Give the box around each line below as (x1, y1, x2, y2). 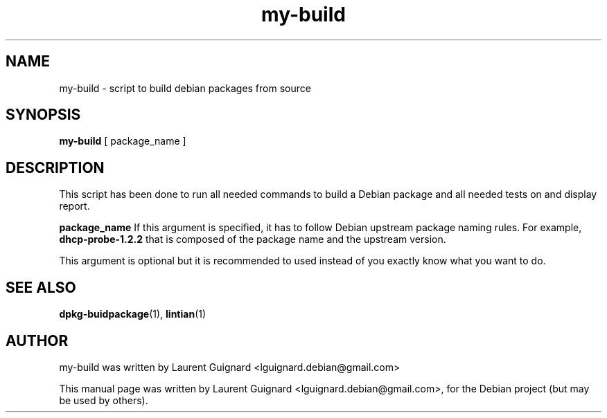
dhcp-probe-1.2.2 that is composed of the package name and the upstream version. (59, 233, 446, 246)
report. (59, 200, 90, 212)
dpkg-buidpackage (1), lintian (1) (59, 308, 206, 320)
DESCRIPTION (6, 158, 105, 176)
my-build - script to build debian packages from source (59, 82, 311, 94)
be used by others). (59, 394, 148, 406)
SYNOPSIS (6, 106, 81, 124)
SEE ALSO (6, 278, 76, 296)
